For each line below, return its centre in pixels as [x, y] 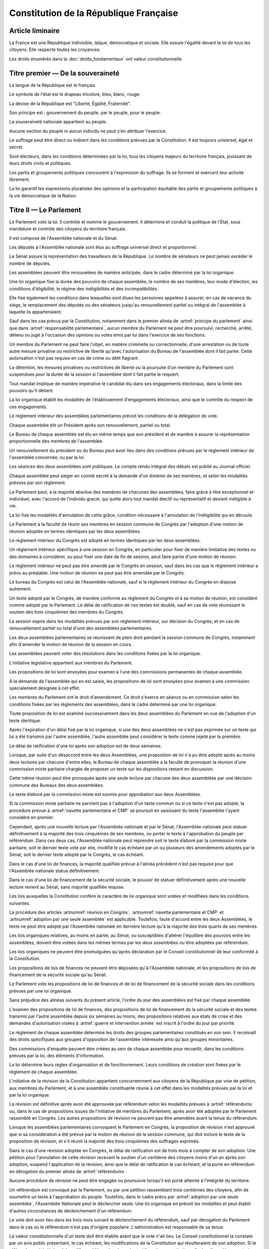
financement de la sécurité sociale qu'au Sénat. [58, 975]
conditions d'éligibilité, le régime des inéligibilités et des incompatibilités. [84, 289]
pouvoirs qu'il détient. [32, 390]
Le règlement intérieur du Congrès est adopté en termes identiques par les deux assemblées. [105, 540]
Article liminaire [34, 31]
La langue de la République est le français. [53, 85]
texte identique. [25, 720]
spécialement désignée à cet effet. [45, 688]
